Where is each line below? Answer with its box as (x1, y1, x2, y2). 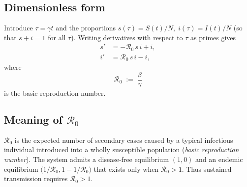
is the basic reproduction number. (4, 88, 106, 98)
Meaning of (4, 112, 62, 127)
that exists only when (93, 163, 159, 174)
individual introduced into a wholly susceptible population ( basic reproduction (4, 144, 239, 155)
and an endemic (195, 154, 243, 164)
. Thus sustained (182, 163, 232, 174)
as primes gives (190, 32, 236, 42)
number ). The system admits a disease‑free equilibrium (4, 154, 169, 164)
